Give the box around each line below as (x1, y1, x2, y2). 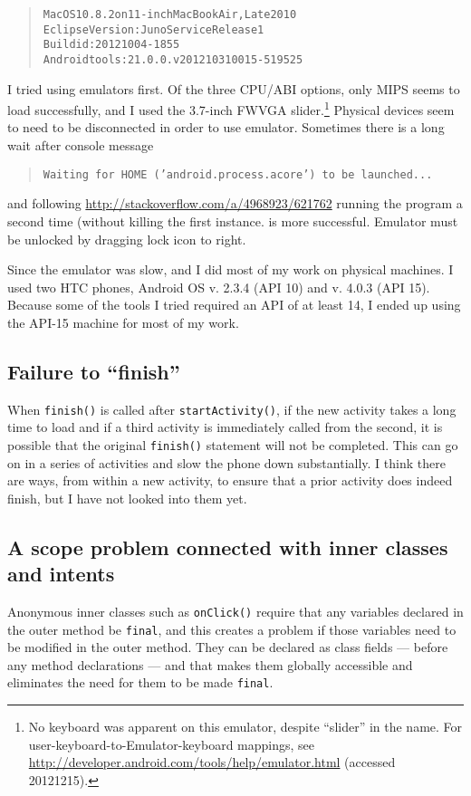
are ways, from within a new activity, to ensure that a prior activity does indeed (7, 471, 453, 490)
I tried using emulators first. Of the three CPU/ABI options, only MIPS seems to (7, 79, 460, 98)
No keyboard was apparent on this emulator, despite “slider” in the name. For (28, 717, 463, 736)
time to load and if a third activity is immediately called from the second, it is (7, 417, 443, 436)
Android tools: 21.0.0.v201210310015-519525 (43, 53, 303, 66)
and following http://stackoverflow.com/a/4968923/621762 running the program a (7, 194, 463, 213)
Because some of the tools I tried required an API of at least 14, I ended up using (7, 295, 461, 314)
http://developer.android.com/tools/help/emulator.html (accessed (28, 753, 396, 772)
